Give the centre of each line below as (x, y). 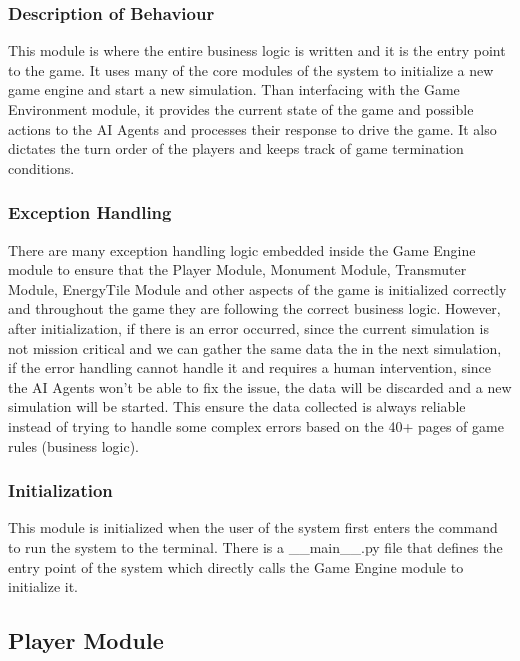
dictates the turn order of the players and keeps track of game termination (236, 148)
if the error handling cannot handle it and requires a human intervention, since (250, 367)
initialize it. (43, 586)
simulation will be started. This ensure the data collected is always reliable (237, 406)
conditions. (41, 167)
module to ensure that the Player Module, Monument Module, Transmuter (237, 269)
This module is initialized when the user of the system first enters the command (253, 527)
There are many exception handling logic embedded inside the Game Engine (242, 249)
